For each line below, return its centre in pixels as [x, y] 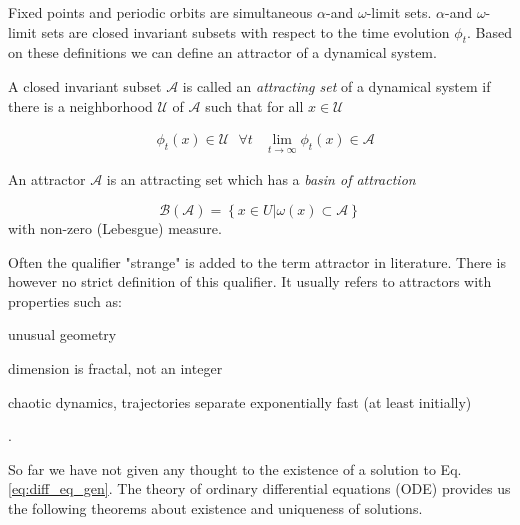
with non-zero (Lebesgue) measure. [115, 228]
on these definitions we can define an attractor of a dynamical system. [222, 52]
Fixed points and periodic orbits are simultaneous [160, 12]
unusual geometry [62, 334]
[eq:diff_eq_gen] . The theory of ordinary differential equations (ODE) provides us [259, 488]
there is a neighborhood [80, 105]
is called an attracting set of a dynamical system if [336, 85]
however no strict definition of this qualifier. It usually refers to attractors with [250, 281]
